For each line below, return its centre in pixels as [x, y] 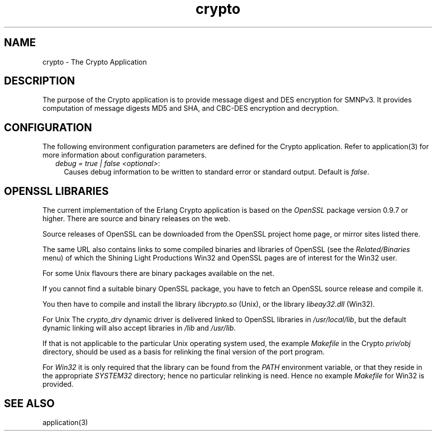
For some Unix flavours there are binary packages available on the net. [158, 273]
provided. [58, 384]
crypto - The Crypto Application [95, 62]
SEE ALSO [29, 403]
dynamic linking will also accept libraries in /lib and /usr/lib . [139, 328]
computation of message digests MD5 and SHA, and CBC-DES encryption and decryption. [191, 108]
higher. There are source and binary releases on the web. [136, 219]
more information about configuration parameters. [125, 155]
